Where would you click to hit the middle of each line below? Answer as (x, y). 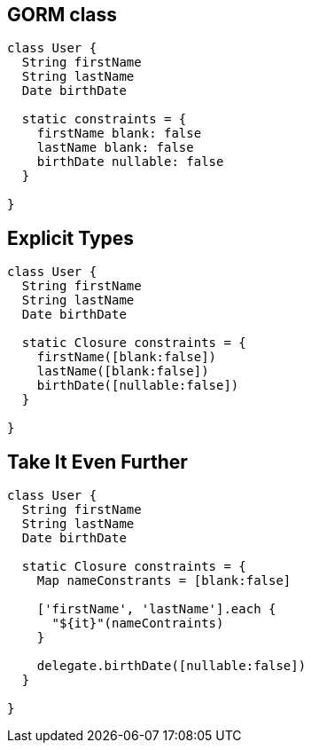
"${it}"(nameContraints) (138, 624)
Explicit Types (71, 238)
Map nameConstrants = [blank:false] (164, 581)
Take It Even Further (97, 462)
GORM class (62, 15)
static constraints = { (104, 119)
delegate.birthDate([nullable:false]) (171, 666)
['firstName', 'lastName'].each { (156, 609)
